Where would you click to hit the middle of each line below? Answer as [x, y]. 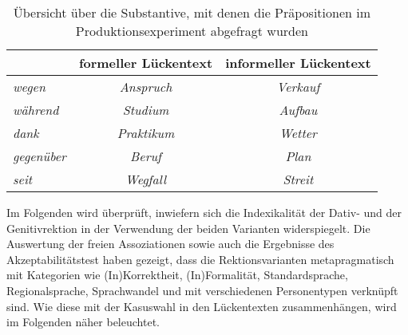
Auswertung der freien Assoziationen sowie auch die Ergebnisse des [170, 244]
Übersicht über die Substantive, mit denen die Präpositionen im [192, 12]
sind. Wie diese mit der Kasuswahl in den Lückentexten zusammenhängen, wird [202, 306]
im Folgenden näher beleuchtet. [83, 322]
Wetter [298, 133]
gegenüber [40, 156]
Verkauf [298, 87]
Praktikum [146, 133]
